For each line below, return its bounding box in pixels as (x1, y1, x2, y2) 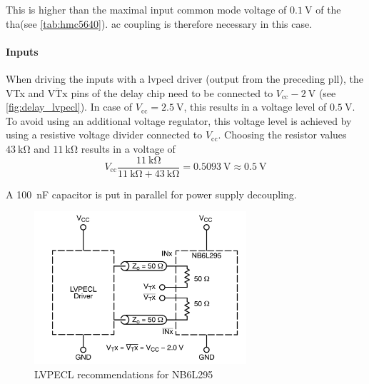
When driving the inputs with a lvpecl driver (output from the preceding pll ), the (6, 71, 363, 86)
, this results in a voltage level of (183, 99, 327, 114)
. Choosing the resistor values (218, 127, 347, 142)
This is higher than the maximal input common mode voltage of (6, 2, 287, 16)
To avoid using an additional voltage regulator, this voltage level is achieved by (6, 113, 352, 128)
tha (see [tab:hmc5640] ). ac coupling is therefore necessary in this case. (6, 16, 313, 31)
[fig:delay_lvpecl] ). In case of (6, 99, 133, 114)
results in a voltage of (81, 141, 176, 156)
